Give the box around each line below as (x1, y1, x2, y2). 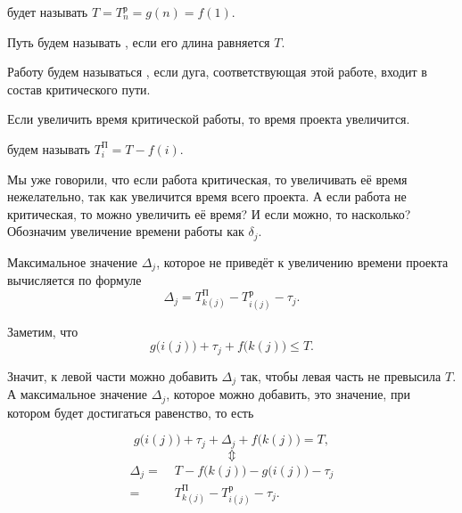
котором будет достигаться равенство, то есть (7, 403, 254, 421)
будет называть (7, 3, 88, 20)
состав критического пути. (7, 79, 151, 98)
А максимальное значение (7, 385, 148, 403)
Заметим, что (7, 322, 78, 340)
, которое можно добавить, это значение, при (166, 385, 410, 403)
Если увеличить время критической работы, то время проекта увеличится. (7, 110, 410, 128)
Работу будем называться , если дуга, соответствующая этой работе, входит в (7, 62, 427, 81)
